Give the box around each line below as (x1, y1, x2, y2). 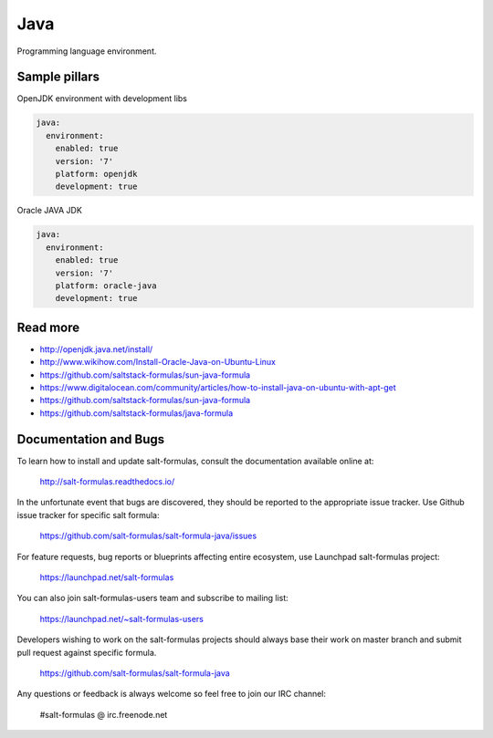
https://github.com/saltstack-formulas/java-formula (39, 407, 234, 419)
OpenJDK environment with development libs (16, 93, 187, 104)
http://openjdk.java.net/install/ (39, 343, 153, 355)
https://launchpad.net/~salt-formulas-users (39, 613, 205, 624)
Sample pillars (16, 69, 100, 85)
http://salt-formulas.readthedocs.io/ (39, 476, 175, 487)
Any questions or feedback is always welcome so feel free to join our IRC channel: (16, 689, 327, 700)
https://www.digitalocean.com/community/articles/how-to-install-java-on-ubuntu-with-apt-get (39, 381, 396, 392)
